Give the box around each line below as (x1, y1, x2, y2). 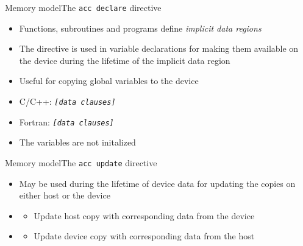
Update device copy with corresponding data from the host (34, 230, 255, 242)
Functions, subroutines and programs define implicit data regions (19, 21, 262, 34)
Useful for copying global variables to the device (19, 74, 199, 87)
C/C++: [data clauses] (19, 95, 116, 108)
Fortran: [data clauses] (19, 115, 114, 128)
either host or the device (19, 189, 110, 202)
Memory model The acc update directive (5, 156, 157, 169)
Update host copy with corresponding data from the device (34, 209, 255, 222)
